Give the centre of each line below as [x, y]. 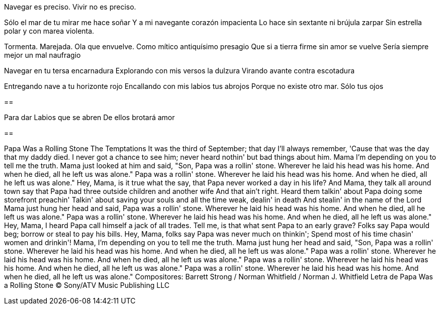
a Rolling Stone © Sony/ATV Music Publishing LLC [87, 285]
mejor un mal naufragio [42, 55]
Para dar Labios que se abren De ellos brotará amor [90, 117]
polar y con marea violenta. [49, 31]
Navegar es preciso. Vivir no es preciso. [70, 7]
